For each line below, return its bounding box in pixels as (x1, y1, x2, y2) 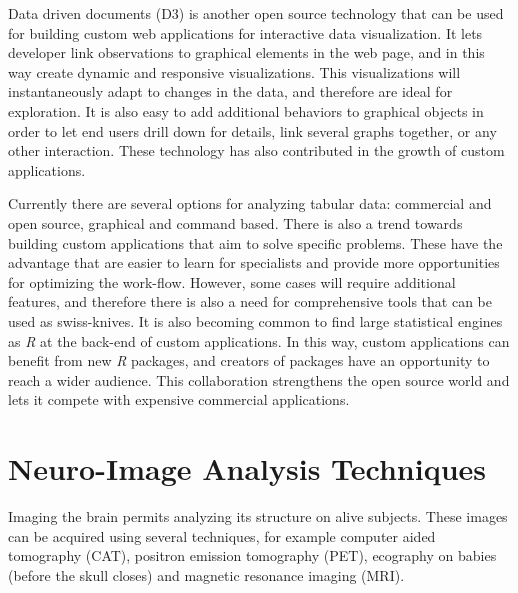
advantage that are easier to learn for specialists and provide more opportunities (8, 252, 500, 273)
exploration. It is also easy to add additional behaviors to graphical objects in (8, 100, 484, 121)
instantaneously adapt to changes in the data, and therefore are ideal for (8, 81, 453, 102)
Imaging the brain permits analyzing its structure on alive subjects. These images (8, 506, 508, 526)
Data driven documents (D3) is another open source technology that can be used (8, 3, 504, 23)
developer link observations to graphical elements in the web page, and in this (8, 42, 485, 63)
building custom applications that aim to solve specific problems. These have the (8, 232, 503, 253)
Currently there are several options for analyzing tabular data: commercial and (8, 193, 492, 214)
